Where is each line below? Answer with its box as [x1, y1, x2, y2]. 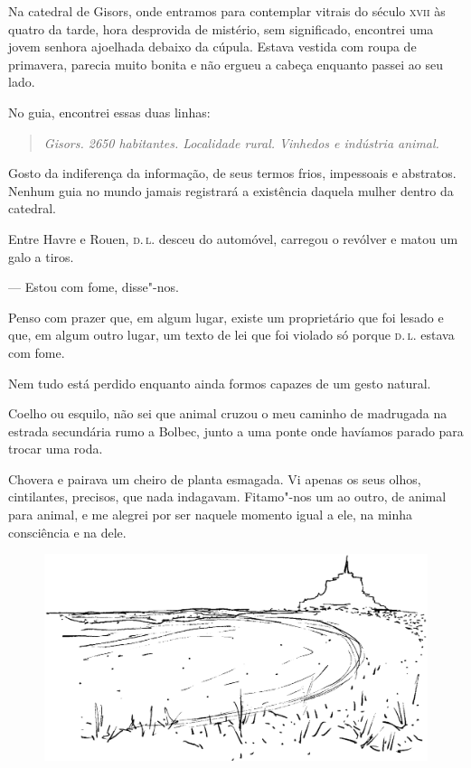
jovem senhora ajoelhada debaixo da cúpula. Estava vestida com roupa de [8, 37, 417, 56]
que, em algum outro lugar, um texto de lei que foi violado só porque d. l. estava [8, 325, 455, 344]
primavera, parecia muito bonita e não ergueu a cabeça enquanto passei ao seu [8, 54, 444, 73]
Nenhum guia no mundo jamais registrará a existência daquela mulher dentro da [8, 181, 454, 200]
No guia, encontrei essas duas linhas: [8, 102, 211, 121]
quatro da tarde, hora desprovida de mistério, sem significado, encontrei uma [8, 19, 434, 38]
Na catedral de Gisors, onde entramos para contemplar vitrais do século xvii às [8, 2, 446, 20]
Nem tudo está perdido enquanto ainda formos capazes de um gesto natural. [8, 373, 431, 392]
